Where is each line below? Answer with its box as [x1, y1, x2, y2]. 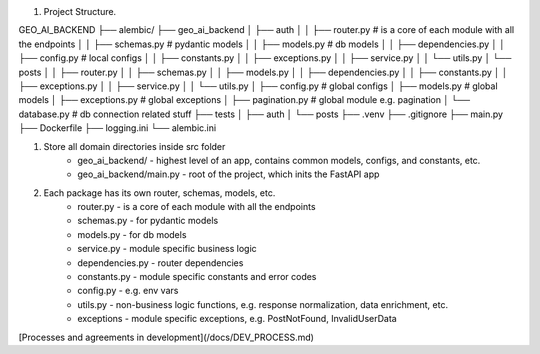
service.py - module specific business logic [77, 243, 257, 255]
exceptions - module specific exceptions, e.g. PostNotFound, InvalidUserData [77, 313, 397, 325]
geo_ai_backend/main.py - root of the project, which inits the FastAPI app [77, 168, 380, 180]
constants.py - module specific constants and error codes [77, 271, 317, 283]
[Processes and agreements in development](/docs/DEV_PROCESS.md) [18, 331, 315, 343]
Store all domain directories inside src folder [43, 140, 226, 152]
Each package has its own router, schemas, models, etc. [43, 186, 276, 199]
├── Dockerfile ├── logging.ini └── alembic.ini [18, 122, 217, 134]
